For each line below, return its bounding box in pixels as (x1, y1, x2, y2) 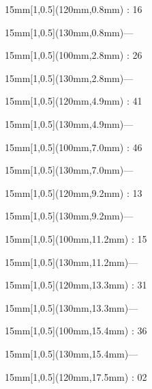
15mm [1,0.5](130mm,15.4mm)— (5, 346, 138, 360)
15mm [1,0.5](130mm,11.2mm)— (5, 254, 138, 269)
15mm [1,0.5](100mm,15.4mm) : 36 (5, 323, 147, 338)
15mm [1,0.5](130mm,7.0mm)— (5, 163, 134, 177)
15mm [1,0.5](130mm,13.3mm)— (5, 300, 138, 314)
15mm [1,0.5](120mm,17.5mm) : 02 (5, 369, 147, 384)
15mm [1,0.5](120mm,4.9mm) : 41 (5, 94, 142, 108)
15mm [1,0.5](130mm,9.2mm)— (5, 209, 134, 223)
